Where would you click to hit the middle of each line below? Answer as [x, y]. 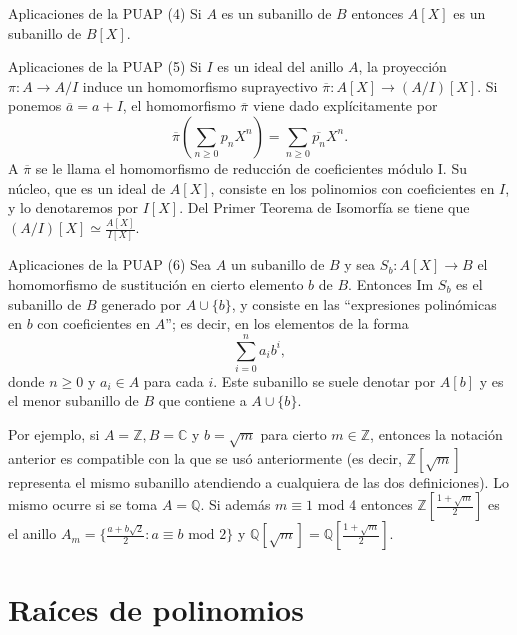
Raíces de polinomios [156, 608]
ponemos [35, 105]
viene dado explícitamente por [345, 105]
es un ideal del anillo [280, 66]
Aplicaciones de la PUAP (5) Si [105, 66]
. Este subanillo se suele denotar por [324, 380]
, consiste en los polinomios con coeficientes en [352, 187]
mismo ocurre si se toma [83, 504]
